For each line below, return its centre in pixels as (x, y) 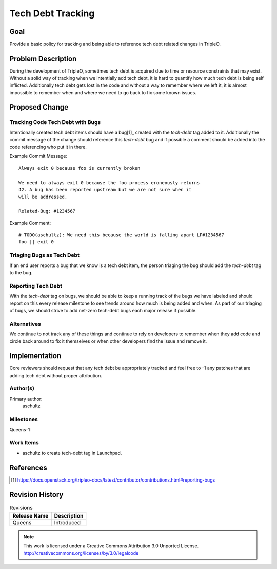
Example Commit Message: (38, 156)
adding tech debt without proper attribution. (56, 375)
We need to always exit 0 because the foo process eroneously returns (109, 182)
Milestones (24, 419)
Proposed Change (39, 107)
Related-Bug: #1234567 (47, 211)
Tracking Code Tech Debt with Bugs (55, 122)
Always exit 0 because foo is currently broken (80, 168)
